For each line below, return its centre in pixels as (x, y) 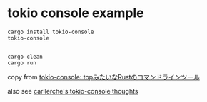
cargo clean (25, 57)
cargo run (22, 63)
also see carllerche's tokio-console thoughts (73, 91)
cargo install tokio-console (51, 32)
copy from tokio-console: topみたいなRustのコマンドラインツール (103, 76)
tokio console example (76, 13)
